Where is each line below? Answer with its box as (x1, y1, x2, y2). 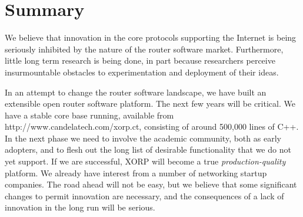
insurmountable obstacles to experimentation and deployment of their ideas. (5, 65, 279, 78)
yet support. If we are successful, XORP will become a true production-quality (5, 155, 286, 167)
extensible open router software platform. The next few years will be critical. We (5, 97, 295, 110)
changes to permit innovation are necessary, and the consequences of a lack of (5, 189, 284, 202)
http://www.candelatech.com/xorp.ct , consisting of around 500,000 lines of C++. (5, 120, 299, 133)
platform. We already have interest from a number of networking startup (5, 166, 267, 179)
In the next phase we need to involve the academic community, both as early (5, 131, 281, 144)
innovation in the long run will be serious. (5, 201, 155, 213)
